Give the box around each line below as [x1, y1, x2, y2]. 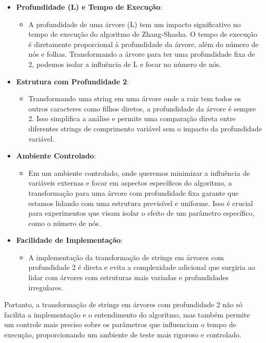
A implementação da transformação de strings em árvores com [28, 251, 224, 262]
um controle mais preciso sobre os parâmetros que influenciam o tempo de [4, 319, 236, 330]
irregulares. [28, 282, 63, 292]
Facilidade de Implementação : [16, 235, 123, 245]
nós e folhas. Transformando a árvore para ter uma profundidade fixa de [28, 49, 255, 59]
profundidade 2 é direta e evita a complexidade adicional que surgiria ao [28, 262, 255, 272]
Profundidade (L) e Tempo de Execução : [16, 2, 163, 12]
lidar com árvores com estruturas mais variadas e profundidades [28, 272, 229, 283]
